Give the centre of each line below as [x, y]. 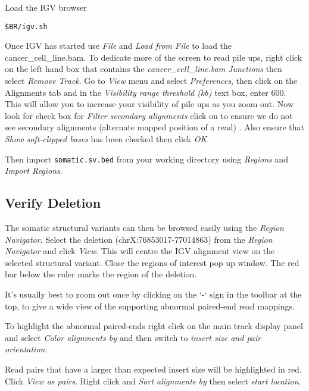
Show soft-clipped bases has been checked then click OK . [107, 139]
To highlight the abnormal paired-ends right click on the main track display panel [154, 326]
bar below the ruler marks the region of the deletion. [101, 274]
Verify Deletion [53, 203]
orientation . [26, 349]
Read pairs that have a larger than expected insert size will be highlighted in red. [153, 369]
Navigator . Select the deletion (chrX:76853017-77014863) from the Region [139, 239]
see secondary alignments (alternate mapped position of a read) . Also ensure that [155, 127]
